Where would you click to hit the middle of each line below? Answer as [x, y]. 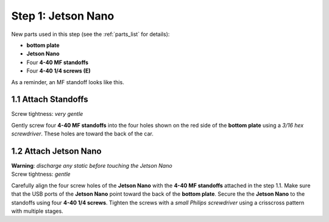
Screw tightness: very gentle [47, 114]
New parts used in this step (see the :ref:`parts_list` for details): [90, 34]
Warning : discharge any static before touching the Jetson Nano [92, 166]
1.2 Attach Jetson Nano [56, 151]
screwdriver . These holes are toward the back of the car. [82, 134]
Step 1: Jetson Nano [63, 16]
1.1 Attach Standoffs [50, 100]
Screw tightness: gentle [41, 174]
